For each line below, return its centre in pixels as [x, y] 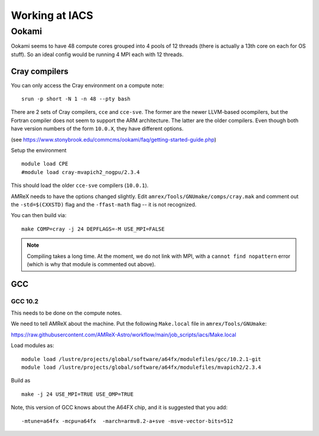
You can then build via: [39, 215]
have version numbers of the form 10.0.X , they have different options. [97, 129]
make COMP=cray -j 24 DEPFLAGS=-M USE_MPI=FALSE [93, 229]
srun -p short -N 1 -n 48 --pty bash [76, 99]
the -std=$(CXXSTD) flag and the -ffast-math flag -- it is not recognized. [104, 204]
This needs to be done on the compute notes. [66, 313]
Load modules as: [32, 346]
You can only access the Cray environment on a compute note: [87, 85]
